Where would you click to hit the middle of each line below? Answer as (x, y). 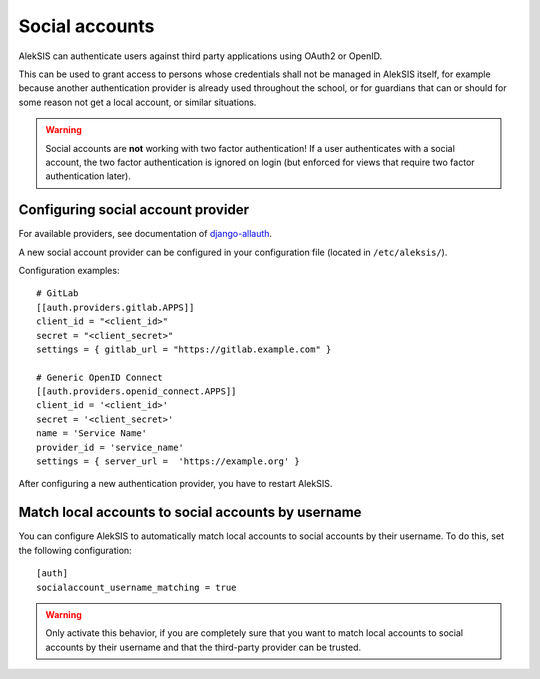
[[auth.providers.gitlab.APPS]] (115, 307)
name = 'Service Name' (92, 433)
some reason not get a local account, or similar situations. (137, 102)
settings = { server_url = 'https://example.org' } (168, 461)
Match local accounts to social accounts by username (190, 512)
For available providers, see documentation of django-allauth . (145, 234)
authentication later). (88, 176)
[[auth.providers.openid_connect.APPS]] (136, 391)
